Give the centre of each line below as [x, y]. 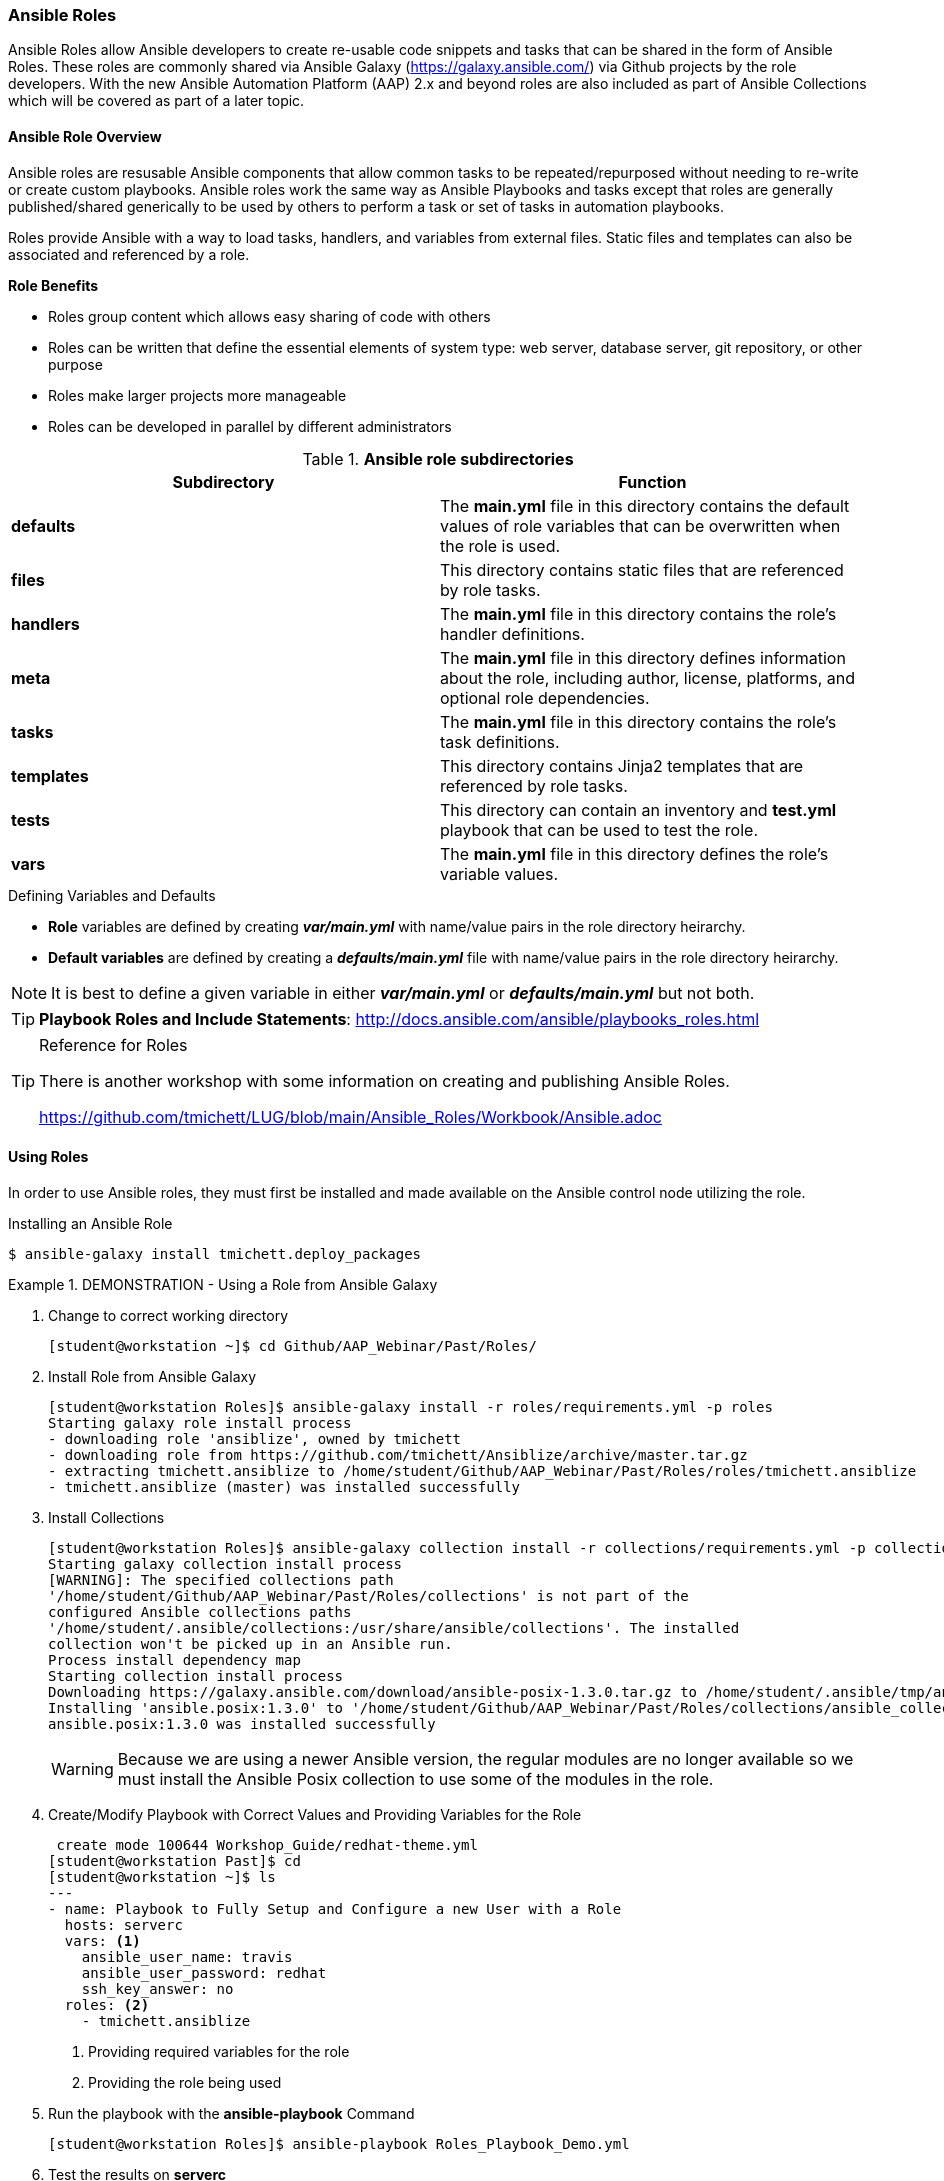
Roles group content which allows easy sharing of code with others [269, 316]
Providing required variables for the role [219, 2051]
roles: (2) [107, 2004]
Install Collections [106, 1517]
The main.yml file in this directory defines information [643, 657]
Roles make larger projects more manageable [197, 395]
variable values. [499, 873]
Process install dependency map [174, 1659]
